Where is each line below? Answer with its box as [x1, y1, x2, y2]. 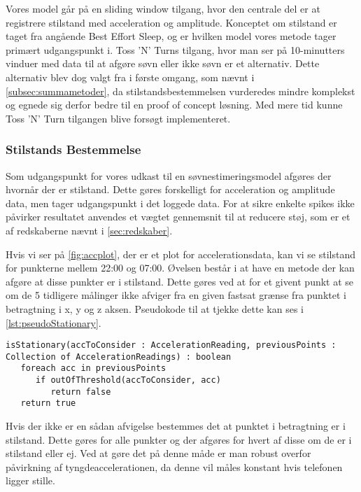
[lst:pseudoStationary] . [6, 315, 101, 330]
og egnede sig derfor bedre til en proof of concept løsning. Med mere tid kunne [6, 97, 343, 112]
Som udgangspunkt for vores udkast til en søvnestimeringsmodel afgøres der [6, 168, 332, 183]
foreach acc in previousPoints [20, 363, 167, 374]
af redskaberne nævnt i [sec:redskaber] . [6, 223, 173, 237]
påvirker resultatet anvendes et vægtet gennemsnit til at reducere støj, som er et [6, 209, 351, 224]
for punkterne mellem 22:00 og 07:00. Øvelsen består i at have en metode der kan [6, 260, 355, 275]
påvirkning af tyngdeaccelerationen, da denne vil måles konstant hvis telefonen [6, 459, 343, 474]
